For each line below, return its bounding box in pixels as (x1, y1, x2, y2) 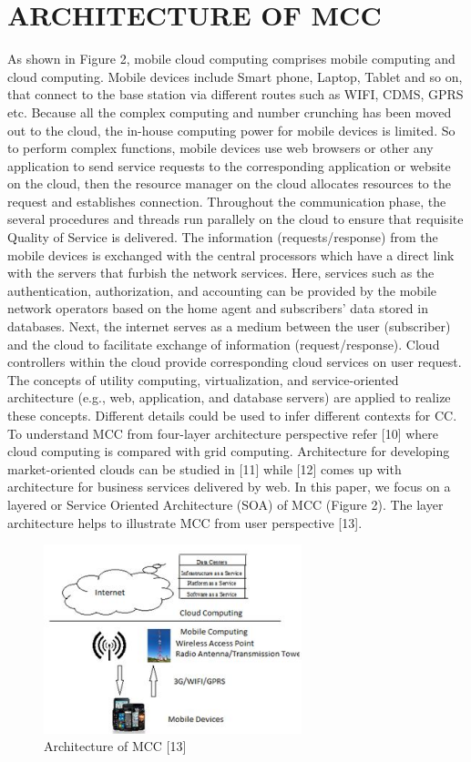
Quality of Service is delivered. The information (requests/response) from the (7, 228, 438, 247)
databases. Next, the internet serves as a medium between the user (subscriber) (7, 317, 451, 336)
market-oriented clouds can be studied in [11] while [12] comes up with (7, 459, 402, 478)
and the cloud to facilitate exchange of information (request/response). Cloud (7, 334, 440, 353)
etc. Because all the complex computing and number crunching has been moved (7, 102, 452, 121)
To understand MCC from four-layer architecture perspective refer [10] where (7, 423, 439, 442)
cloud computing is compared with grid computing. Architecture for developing (7, 442, 450, 461)
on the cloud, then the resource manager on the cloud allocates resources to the (7, 174, 451, 193)
